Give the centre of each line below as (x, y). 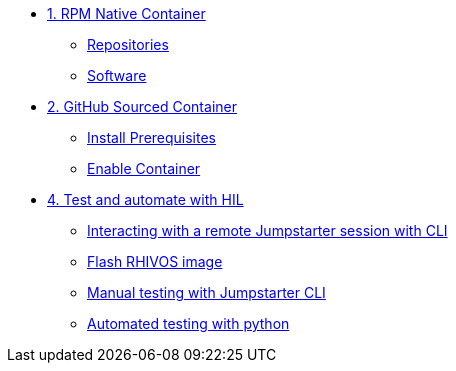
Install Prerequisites (152, 137)
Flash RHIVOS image (155, 261)
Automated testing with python (188, 323)
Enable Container (144, 168)
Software (117, 75)
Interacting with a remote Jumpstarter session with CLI (267, 230)
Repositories (128, 44)
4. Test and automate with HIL (145, 199)
